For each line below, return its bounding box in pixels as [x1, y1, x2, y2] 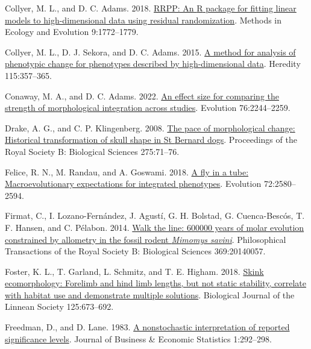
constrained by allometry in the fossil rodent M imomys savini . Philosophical [5, 233, 286, 245]
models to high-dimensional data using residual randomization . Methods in [5, 13, 282, 26]
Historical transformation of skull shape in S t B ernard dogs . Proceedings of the [5, 133, 297, 146]
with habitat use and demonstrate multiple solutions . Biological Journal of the [5, 288, 295, 301]
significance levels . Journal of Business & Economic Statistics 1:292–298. [5, 332, 272, 345]
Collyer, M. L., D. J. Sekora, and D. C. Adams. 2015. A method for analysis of [5, 45, 296, 58]
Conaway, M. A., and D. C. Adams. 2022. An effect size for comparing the [5, 89, 279, 102]
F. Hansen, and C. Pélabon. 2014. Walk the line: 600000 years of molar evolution [5, 221, 304, 233]
